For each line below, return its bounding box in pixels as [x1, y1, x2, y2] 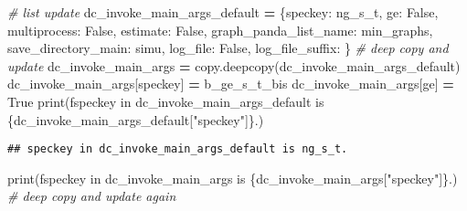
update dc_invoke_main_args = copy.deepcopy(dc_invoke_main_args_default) [7, 56, 461, 75]
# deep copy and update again [7, 186, 176, 206]
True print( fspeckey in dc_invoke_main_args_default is [7, 91, 324, 111]
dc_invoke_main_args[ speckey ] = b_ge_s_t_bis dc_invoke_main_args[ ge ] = [7, 74, 454, 93]
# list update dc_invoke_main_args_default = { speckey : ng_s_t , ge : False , [7, 3, 439, 21]
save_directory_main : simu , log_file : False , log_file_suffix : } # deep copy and [7, 38, 449, 58]
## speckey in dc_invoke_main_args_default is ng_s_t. [7, 142, 348, 156]
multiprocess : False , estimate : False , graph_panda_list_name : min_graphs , [7, 20, 433, 39]
